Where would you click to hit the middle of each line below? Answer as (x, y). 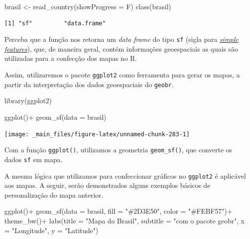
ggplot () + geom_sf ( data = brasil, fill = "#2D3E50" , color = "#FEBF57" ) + (118, 211)
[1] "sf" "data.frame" (55, 23)
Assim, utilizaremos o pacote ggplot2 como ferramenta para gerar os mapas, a (122, 75)
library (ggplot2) (28, 101)
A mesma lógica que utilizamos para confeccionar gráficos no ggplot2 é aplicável (125, 175)
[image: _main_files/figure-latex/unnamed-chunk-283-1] (97, 134)
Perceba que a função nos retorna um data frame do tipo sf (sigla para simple (122, 39)
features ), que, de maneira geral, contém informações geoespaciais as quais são (121, 48)
